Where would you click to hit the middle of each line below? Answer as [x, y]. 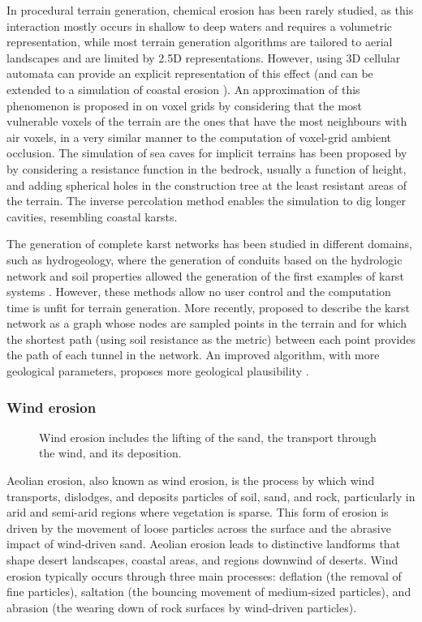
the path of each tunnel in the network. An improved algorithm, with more [193, 355]
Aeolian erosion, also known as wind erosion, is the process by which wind [191, 480]
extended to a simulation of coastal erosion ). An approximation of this [183, 89]
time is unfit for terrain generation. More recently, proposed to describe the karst [208, 307]
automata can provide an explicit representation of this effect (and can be [190, 73]
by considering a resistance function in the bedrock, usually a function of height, [207, 168]
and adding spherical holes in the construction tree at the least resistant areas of [207, 184]
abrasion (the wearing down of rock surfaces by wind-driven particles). [182, 607]
